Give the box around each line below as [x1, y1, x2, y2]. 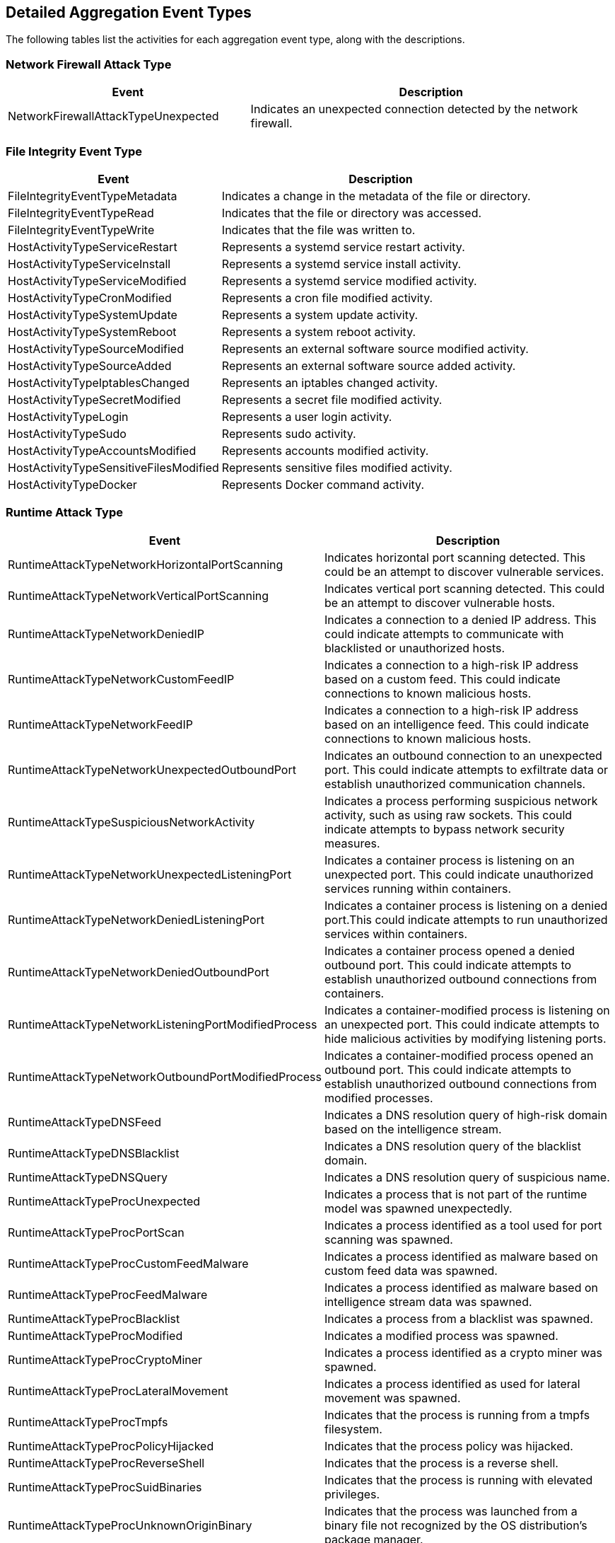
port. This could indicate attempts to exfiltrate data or [324, 762, 609, 777]
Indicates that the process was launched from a [324, 1503, 578, 1518]
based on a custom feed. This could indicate [324, 671, 561, 686]
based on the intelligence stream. [324, 1121, 502, 1136]
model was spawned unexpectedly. [324, 1201, 512, 1215]
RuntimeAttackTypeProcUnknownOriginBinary [8, 1518, 252, 1532]
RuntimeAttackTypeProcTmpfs [8, 1414, 168, 1429]
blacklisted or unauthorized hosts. [324, 640, 505, 655]
